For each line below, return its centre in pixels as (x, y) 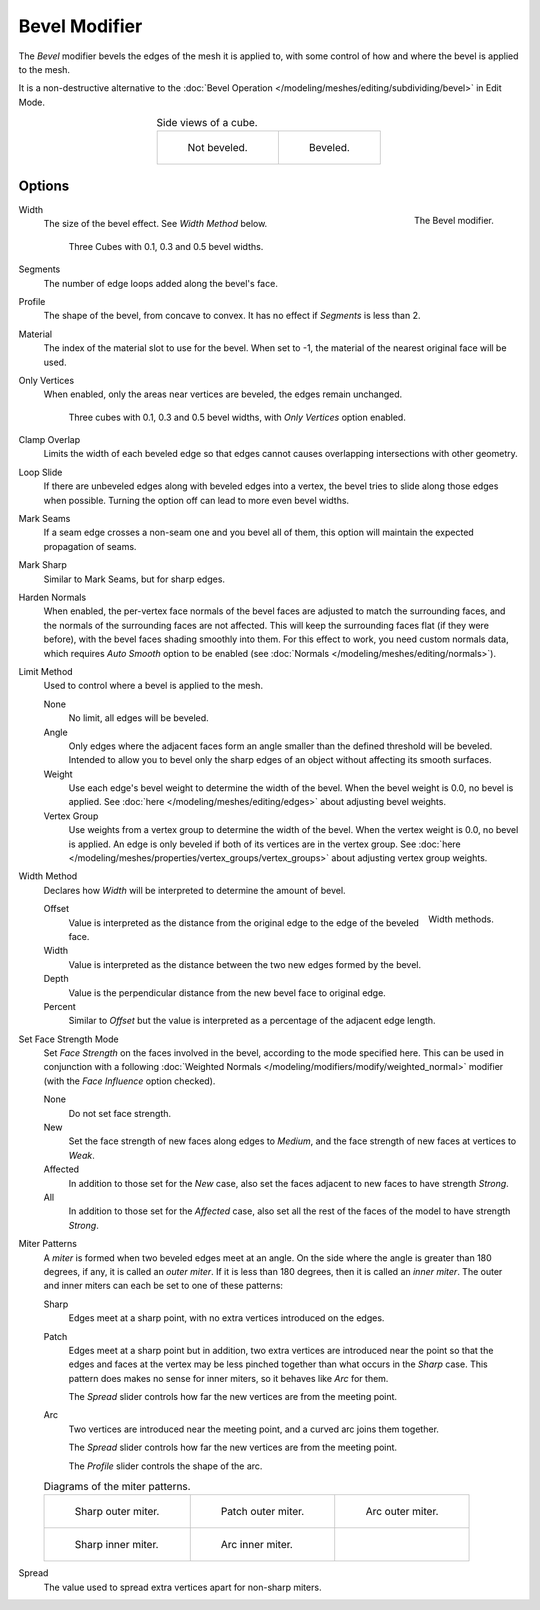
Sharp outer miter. (117, 1512)
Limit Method (46, 671)
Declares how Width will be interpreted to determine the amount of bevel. (194, 890)
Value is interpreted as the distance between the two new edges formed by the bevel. (245, 964)
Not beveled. (218, 148)
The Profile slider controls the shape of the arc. (165, 1466)
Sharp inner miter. (116, 1545)
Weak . (81, 1155)
